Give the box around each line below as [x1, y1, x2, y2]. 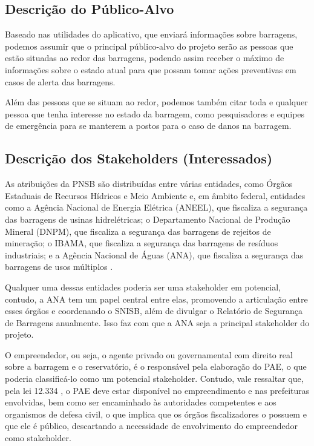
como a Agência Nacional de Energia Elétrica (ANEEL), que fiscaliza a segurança [5, 201, 308, 214]
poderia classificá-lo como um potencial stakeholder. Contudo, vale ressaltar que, [5, 372, 304, 385]
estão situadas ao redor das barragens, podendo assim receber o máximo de [5, 51, 284, 64]
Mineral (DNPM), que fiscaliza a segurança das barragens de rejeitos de [5, 225, 271, 237]
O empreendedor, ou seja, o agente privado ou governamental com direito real [5, 348, 293, 361]
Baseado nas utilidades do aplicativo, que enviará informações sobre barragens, [5, 28, 298, 41]
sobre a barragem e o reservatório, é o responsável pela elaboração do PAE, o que [5, 360, 307, 373]
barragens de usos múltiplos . [5, 260, 113, 273]
